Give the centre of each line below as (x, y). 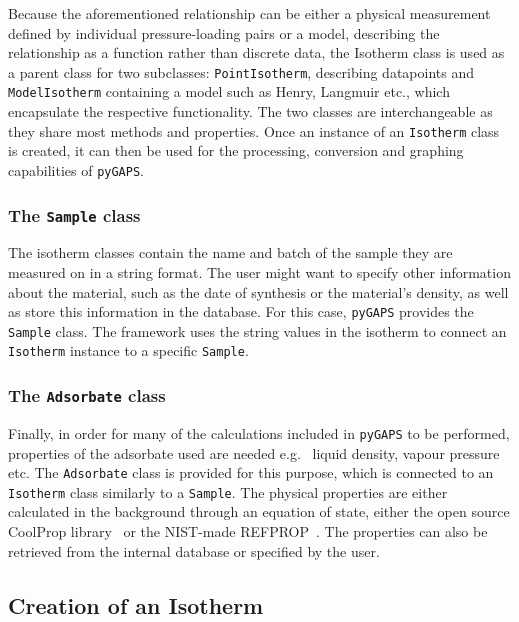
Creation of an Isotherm (136, 604)
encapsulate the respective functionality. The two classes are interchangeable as (250, 111)
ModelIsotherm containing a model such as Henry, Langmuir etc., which (229, 91)
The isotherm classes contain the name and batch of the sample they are (230, 252)
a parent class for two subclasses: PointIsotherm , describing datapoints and (241, 71)
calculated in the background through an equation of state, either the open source (259, 511)
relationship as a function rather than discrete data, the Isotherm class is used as (256, 52)
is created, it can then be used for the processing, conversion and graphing (236, 150)
